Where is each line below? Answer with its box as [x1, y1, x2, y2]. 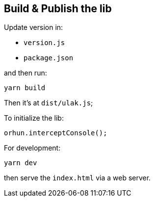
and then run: [4, 69, 47, 77]
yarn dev [4, 159, 37, 167]
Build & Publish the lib [4, 2, 112, 15]
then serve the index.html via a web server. [4, 174, 151, 182]
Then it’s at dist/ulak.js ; [4, 99, 93, 107]
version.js [24, 39, 65, 47]
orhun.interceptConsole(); [4, 129, 107, 137]
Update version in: [4, 23, 63, 32]
